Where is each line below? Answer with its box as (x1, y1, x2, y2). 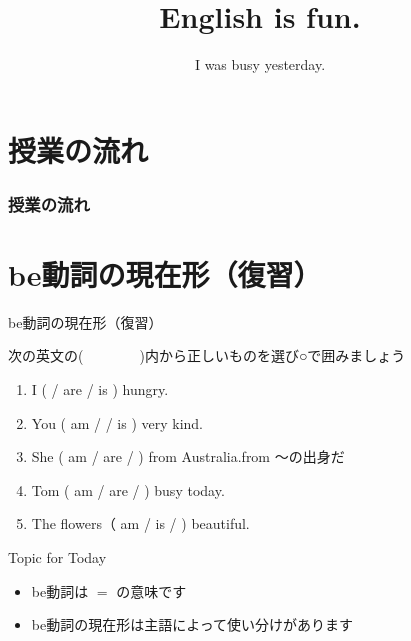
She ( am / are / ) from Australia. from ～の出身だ (31, 446, 345, 467)
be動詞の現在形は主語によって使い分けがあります (31, 614, 354, 635)
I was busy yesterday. (194, 54, 326, 75)
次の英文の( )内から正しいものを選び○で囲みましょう (8, 345, 406, 366)
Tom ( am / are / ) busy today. (31, 479, 225, 500)
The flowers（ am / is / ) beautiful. (31, 513, 250, 534)
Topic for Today (8, 547, 107, 568)
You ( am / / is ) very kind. (31, 412, 204, 433)
